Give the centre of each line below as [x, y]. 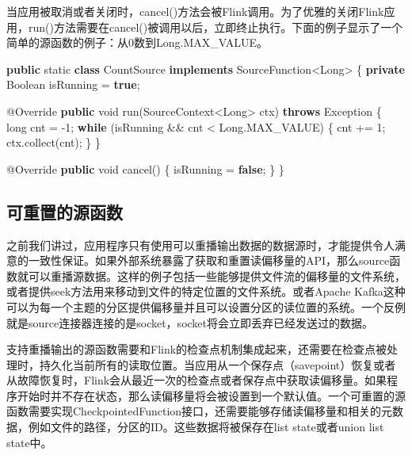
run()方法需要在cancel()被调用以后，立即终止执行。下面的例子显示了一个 [216, 27]
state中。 [29, 442]
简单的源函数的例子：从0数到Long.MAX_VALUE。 [137, 42]
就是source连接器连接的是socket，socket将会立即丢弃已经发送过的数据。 [190, 322]
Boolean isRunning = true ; [73, 84]
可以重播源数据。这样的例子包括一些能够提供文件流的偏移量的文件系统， [217, 275]
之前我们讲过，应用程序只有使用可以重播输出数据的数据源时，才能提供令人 [200, 245]
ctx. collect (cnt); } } [54, 142]
